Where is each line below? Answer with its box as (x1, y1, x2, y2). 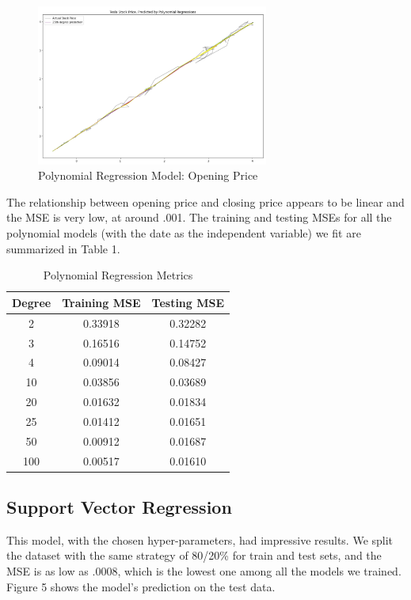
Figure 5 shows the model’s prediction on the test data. (6, 578, 276, 594)
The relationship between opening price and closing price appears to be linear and (6, 193, 405, 210)
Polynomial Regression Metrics (43, 267, 193, 283)
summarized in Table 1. (6, 240, 120, 256)
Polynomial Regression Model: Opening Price (38, 167, 258, 184)
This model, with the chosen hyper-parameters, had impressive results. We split (6, 531, 394, 548)
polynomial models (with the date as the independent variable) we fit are (6, 225, 361, 241)
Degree (12, 294, 51, 310)
